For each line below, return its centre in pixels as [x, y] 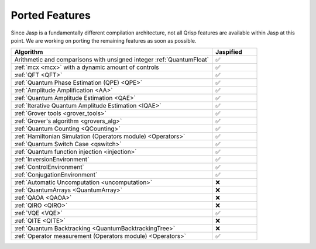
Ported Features [51, 15]
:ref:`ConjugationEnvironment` [56, 175]
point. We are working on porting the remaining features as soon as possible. [104, 40]
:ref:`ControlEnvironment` [49, 167]
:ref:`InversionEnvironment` [52, 160]
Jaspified [229, 52]
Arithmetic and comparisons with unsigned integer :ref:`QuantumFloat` [111, 60]
